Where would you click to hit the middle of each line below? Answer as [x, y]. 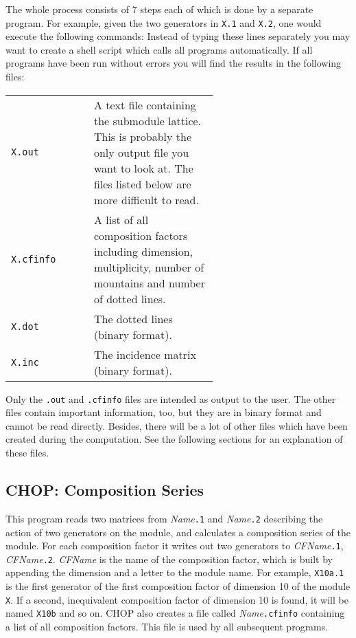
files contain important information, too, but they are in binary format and [164, 412]
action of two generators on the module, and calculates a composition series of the [178, 532]
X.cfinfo [34, 259]
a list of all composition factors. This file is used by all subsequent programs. [167, 626]
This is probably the [142, 136]
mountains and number [149, 283]
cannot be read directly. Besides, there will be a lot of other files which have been [177, 425]
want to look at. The [143, 168]
